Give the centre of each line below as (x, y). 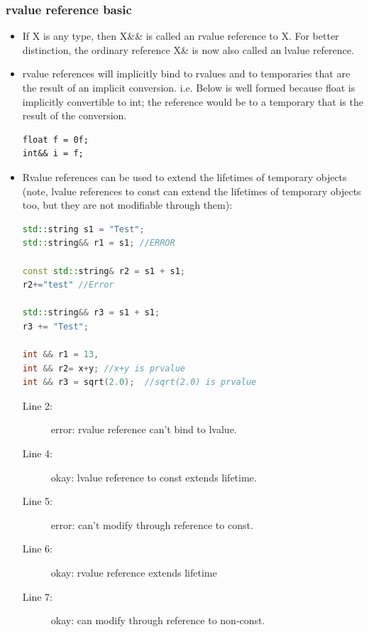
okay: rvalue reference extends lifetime (134, 573)
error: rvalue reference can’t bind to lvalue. (144, 429)
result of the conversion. (75, 115)
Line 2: (37, 405)
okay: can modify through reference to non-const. (158, 620)
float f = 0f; (55, 140)
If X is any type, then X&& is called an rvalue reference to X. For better (181, 36)
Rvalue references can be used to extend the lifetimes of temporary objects (184, 176)
